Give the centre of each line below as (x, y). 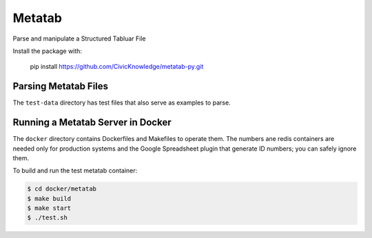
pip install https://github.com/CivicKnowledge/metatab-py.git (117, 67)
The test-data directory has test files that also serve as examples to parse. (122, 102)
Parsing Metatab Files (61, 86)
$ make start (49, 208)
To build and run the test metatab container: (75, 171)
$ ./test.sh (48, 218)
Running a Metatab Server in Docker (92, 123)
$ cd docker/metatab (62, 189)
